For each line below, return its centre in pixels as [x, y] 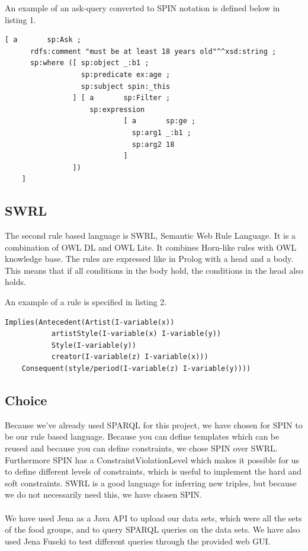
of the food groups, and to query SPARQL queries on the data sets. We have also [153, 529]
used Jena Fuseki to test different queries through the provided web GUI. [138, 541]
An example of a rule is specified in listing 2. [86, 302]
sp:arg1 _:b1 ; [161, 132]
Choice [26, 400]
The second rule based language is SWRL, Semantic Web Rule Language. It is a [150, 236]
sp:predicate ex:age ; [126, 74]
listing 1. [20, 19]
